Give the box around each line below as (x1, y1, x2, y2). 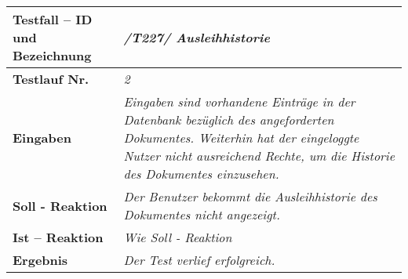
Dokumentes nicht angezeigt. (123, 205, 280, 223)
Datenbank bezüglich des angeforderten (123, 111, 334, 129)
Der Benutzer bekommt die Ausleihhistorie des (123, 187, 377, 205)
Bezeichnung (13, 46, 92, 64)
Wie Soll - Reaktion (123, 228, 232, 246)
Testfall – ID (13, 10, 93, 28)
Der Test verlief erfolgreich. (123, 251, 275, 269)
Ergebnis (13, 251, 68, 269)
